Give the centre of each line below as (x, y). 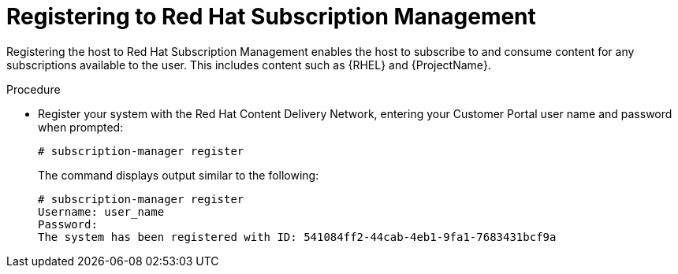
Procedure (34, 89)
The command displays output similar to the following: (179, 175)
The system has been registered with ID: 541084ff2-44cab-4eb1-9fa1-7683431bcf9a (297, 237)
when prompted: (81, 127)
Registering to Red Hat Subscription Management (271, 17)
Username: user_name (101, 211)
